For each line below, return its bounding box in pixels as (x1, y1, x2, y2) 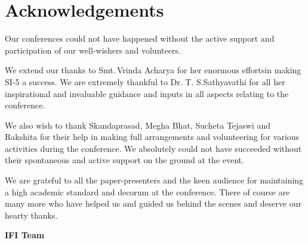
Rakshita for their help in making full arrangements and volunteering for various (5, 130, 300, 143)
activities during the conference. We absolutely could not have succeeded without (5, 142, 302, 154)
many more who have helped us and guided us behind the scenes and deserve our (5, 197, 302, 210)
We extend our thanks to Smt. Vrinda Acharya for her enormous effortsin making (5, 64, 301, 76)
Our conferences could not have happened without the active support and (5, 32, 275, 45)
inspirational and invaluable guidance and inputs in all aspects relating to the (5, 87, 289, 99)
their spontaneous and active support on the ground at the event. (5, 154, 244, 166)
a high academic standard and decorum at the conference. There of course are (5, 185, 290, 198)
